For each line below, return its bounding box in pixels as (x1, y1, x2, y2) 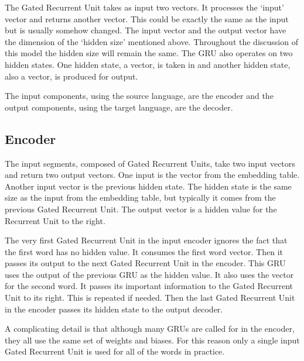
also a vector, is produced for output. (5, 70, 138, 82)
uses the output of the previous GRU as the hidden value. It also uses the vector (5, 268, 294, 280)
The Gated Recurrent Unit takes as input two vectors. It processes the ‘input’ (5, 1, 284, 13)
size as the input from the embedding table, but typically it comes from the (5, 191, 276, 204)
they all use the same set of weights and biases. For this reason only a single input (5, 334, 300, 346)
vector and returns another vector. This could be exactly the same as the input (5, 12, 289, 25)
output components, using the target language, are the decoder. (5, 101, 233, 113)
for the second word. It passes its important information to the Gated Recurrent (5, 280, 293, 292)
